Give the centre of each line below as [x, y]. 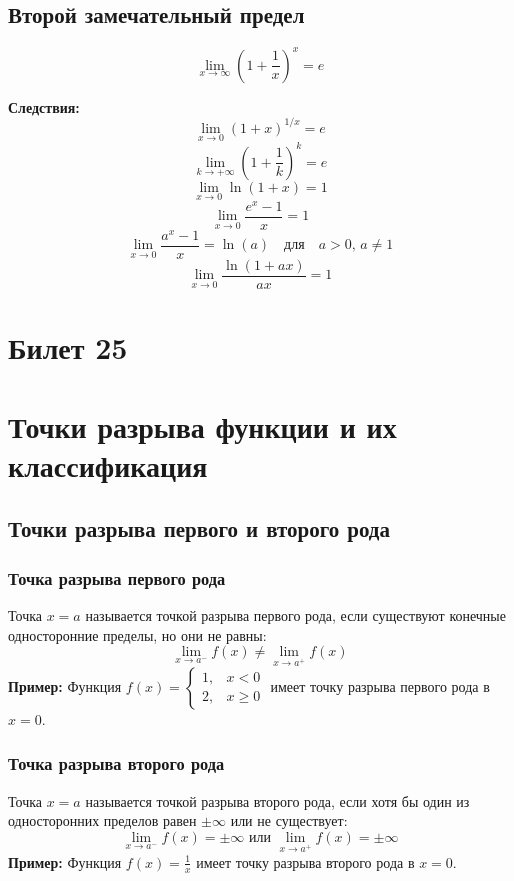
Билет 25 [68, 347]
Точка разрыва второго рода [116, 763]
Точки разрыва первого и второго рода [199, 528]
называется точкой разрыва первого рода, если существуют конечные [295, 615]
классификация [108, 464]
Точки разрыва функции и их [202, 425]
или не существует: [289, 820]
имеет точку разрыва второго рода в [305, 861]
